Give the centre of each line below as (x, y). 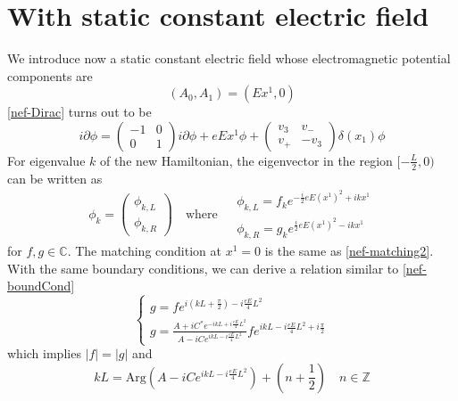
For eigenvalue (46, 160)
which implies (44, 353)
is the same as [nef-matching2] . (349, 251)
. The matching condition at (144, 251)
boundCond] (41, 286)
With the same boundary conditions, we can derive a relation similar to (203, 268)
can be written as (55, 178)
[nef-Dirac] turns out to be (79, 112)
